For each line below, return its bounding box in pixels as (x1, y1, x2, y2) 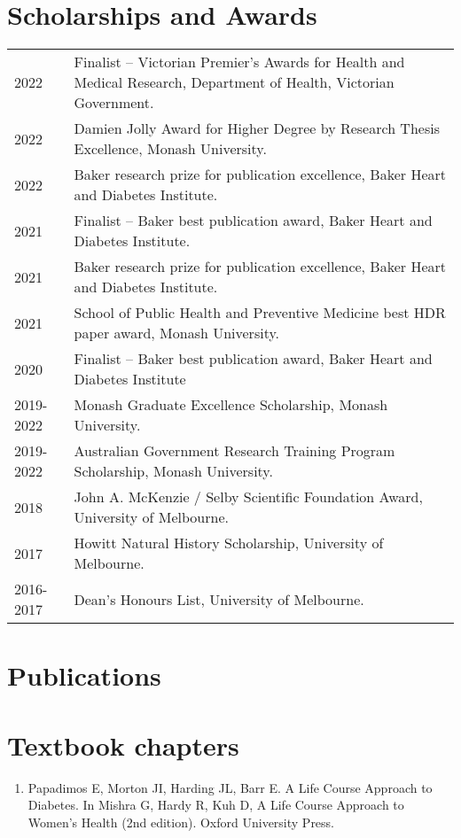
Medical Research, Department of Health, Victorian (74, 72, 395, 93)
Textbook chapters (7, 726, 239, 763)
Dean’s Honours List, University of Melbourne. (74, 588, 364, 609)
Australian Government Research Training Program (74, 440, 395, 462)
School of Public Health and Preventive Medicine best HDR (74, 302, 446, 323)
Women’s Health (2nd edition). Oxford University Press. (27, 812, 335, 831)
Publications (7, 657, 161, 694)
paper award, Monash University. (74, 322, 279, 344)
